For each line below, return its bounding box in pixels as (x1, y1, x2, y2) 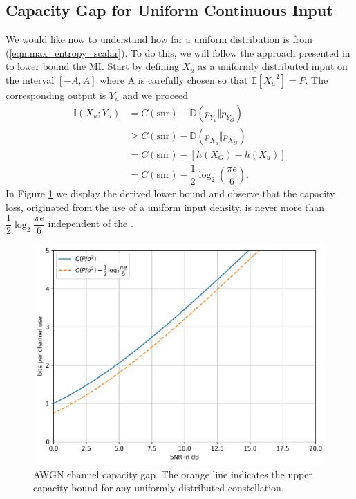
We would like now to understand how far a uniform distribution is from (6, 32, 312, 46)
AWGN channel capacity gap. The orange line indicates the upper (33, 466, 312, 481)
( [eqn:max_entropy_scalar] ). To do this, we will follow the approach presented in (6, 45, 350, 60)
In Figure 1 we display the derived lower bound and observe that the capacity (6, 186, 335, 201)
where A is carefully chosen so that (100, 72, 248, 87)
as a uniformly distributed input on (198, 59, 348, 73)
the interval (6, 72, 55, 87)
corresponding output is (6, 87, 106, 102)
